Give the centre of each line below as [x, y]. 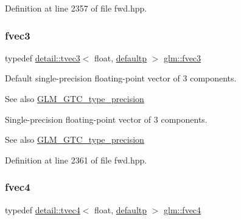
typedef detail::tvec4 [43, 209]
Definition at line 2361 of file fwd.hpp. [76, 160]
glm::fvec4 [183, 209]
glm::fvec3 [183, 57]
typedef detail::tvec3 [43, 57]
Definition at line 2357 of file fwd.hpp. [76, 8]
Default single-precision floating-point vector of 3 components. [121, 78]
